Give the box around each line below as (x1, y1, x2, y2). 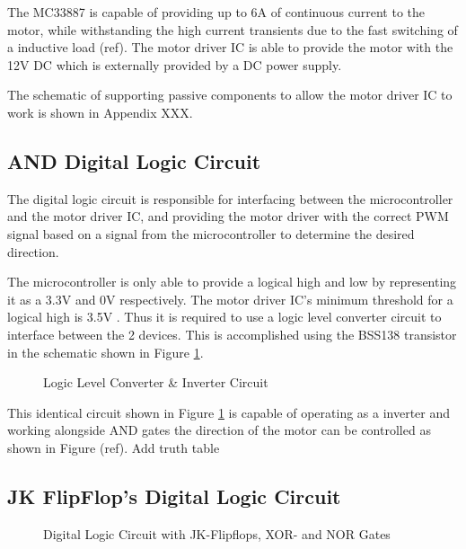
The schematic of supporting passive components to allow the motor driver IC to (7, 85, 453, 104)
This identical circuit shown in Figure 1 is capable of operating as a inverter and (7, 403, 451, 421)
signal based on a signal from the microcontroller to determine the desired (7, 224, 415, 243)
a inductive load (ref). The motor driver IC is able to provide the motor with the (7, 38, 453, 57)
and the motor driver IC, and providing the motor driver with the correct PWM (7, 207, 449, 226)
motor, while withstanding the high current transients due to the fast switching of (7, 20, 458, 39)
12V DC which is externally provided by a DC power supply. (7, 55, 342, 74)
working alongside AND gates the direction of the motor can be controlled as (7, 421, 431, 439)
